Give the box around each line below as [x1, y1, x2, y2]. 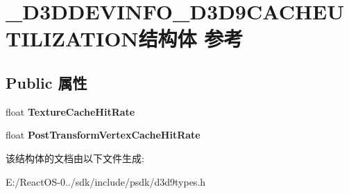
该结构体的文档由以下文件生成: [6, 150, 144, 165]
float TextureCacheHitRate [6, 104, 135, 118]
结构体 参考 [138, 24, 244, 53]
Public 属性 [6, 71, 87, 93]
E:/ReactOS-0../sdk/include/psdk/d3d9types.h [6, 174, 206, 188]
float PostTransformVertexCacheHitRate [6, 127, 201, 142]
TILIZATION [6, 24, 139, 53]
